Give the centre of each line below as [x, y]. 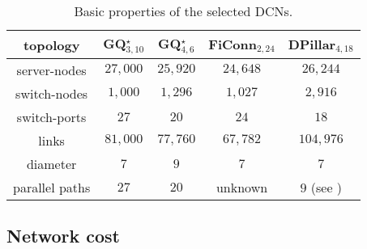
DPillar [312, 44]
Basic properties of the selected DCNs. [183, 11]
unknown [242, 188]
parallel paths [52, 188]
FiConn [233, 44]
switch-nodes [52, 94]
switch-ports [51, 117]
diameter [51, 164]
